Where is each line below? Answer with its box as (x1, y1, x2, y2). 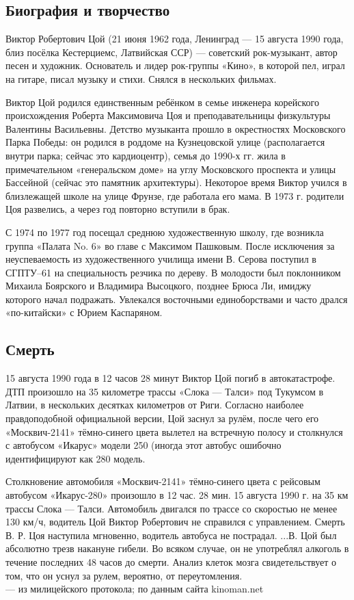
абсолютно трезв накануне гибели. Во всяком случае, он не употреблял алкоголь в (5, 541, 349, 556)
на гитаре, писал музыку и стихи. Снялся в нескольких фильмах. (5, 71, 277, 86)
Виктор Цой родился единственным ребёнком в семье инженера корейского (5, 94, 319, 109)
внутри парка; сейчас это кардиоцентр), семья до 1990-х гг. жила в (5, 148, 286, 162)
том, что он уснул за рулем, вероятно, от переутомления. (5, 568, 243, 582)
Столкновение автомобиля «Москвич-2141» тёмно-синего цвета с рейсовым (5, 474, 321, 488)
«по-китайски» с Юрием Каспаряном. (5, 305, 163, 319)
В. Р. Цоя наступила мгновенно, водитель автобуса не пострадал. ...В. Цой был (5, 527, 337, 542)
